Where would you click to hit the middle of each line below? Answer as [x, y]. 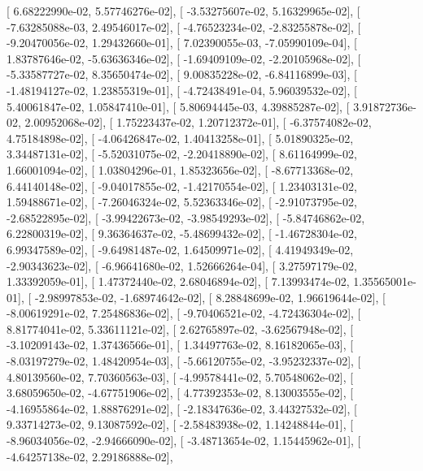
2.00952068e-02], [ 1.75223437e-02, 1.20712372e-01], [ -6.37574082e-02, [198, 122]
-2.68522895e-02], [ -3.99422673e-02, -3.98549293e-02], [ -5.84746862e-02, [186, 217]
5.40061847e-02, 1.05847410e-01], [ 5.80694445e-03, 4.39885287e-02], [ [178, 106]
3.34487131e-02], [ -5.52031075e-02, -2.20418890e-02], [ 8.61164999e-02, [182, 154]
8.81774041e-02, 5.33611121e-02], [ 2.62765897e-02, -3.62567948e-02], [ [180, 328]
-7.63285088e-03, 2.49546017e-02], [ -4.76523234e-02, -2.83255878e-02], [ [184, 26]
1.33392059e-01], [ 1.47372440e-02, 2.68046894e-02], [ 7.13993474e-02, [178, 281]
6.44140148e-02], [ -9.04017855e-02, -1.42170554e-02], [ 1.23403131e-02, [182, 186]
